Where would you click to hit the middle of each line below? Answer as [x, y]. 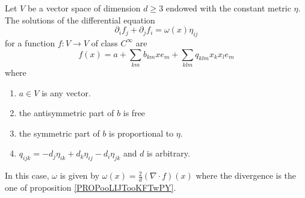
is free [134, 113]
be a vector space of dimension [84, 8]
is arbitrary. [168, 153]
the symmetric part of [59, 133]
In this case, [27, 175]
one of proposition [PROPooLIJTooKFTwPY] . [91, 187]
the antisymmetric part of [66, 113]
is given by [80, 175]
